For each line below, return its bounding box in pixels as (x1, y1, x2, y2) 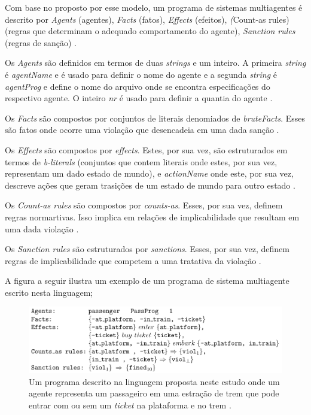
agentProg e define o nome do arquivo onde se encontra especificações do (5, 80, 270, 92)
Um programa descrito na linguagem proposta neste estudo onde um (29, 375, 280, 387)
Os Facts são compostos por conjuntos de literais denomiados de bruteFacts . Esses (5, 111, 306, 124)
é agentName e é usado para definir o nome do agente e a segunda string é (5, 68, 278, 80)
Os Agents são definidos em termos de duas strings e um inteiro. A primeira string (5, 56, 306, 69)
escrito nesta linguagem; (5, 286, 93, 298)
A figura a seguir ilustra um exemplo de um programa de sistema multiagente (5, 274, 289, 287)
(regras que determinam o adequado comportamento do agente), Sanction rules (5, 25, 295, 37)
